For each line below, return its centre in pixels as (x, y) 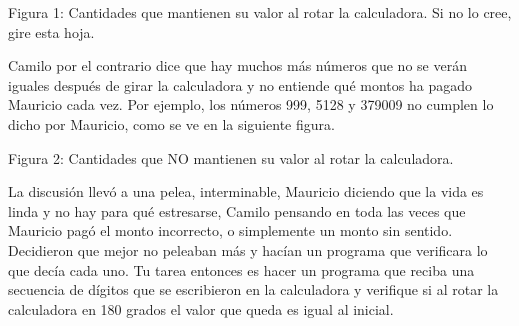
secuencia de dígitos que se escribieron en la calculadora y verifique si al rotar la (253, 289)
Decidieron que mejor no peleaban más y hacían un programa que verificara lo (248, 249)
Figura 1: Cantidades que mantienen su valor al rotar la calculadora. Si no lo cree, (260, 12)
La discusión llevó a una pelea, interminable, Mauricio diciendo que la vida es (246, 191)
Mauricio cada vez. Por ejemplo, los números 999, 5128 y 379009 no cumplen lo (251, 104)
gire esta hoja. (51, 31)
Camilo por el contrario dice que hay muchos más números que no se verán (237, 65)
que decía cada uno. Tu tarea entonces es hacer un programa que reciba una (241, 269)
